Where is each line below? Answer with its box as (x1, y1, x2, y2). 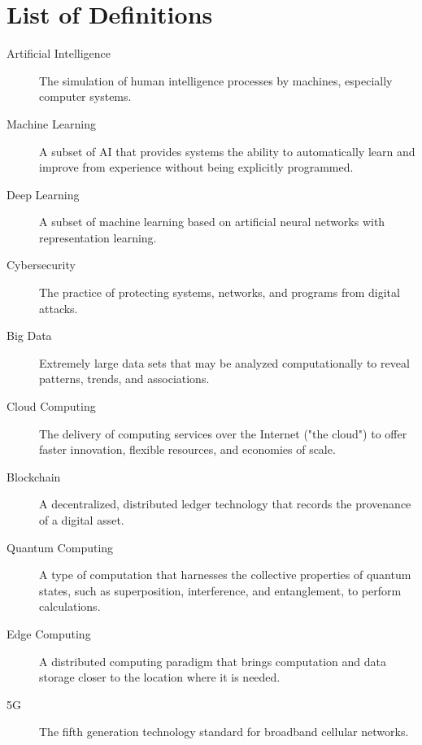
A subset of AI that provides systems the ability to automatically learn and (39, 142, 415, 159)
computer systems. (39, 88, 132, 105)
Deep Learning (7, 185, 80, 203)
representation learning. (39, 229, 157, 246)
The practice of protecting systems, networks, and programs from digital (39, 284, 400, 301)
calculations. (39, 598, 101, 615)
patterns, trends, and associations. (39, 370, 210, 387)
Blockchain (7, 468, 61, 485)
